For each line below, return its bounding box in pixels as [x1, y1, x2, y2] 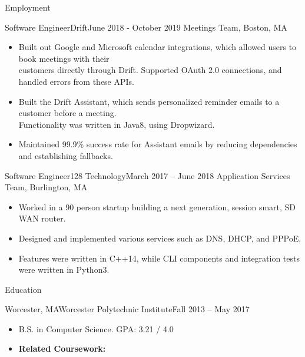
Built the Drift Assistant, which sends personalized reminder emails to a [18, 95, 280, 107]
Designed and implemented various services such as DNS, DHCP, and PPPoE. [18, 232, 301, 244]
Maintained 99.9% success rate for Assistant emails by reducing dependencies [18, 138, 297, 150]
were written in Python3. [18, 263, 110, 276]
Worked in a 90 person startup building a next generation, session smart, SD [18, 200, 296, 213]
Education [5, 283, 42, 295]
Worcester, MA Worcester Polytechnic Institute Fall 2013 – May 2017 [5, 303, 250, 315]
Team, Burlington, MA [5, 181, 88, 193]
